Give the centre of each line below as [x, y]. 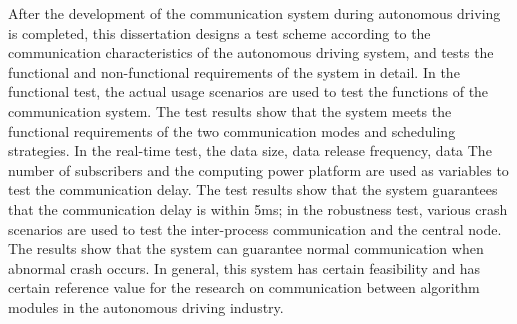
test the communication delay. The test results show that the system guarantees [253, 189]
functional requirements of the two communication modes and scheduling [232, 130]
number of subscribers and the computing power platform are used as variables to [258, 169]
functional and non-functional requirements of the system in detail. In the [234, 71]
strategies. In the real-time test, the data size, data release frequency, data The [250, 150]
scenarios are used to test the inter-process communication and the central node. [255, 228]
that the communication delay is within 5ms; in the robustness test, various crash [258, 208]
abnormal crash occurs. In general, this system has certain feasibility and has [244, 267]
